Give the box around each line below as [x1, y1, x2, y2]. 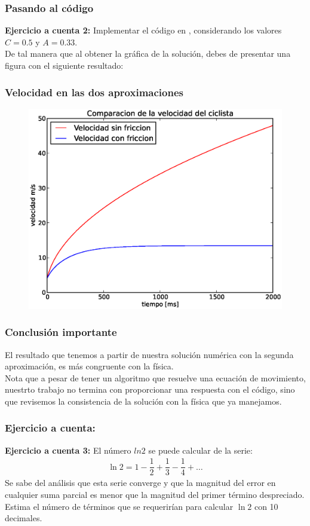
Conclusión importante [5, 325, 117, 340]
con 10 [254, 500, 278, 512]
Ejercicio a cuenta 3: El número [5, 444, 131, 456]
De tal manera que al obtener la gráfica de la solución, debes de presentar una [5, 47, 291, 60]
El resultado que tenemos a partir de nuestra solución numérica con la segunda [5, 348, 294, 360]
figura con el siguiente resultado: [5, 59, 124, 71]
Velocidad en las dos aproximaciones [5, 84, 183, 99]
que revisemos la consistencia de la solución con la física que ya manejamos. [5, 395, 282, 407]
